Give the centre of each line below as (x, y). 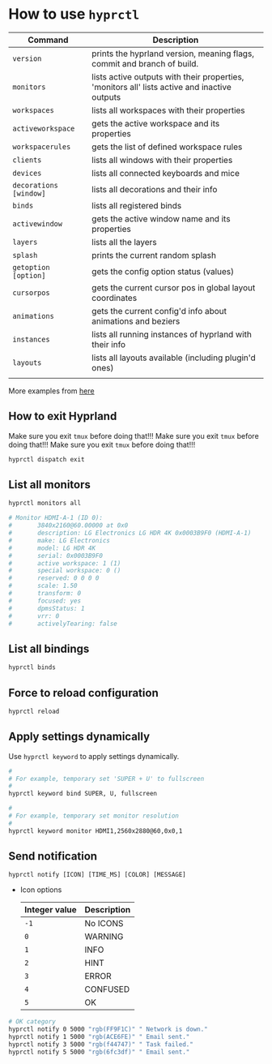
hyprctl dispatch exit (47, 459)
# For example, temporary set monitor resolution (94, 816)
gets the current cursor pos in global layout (174, 287)
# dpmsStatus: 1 (47, 608)
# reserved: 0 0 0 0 (54, 578)
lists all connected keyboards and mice (166, 173)
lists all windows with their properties (162, 160)
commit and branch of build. (145, 63)
